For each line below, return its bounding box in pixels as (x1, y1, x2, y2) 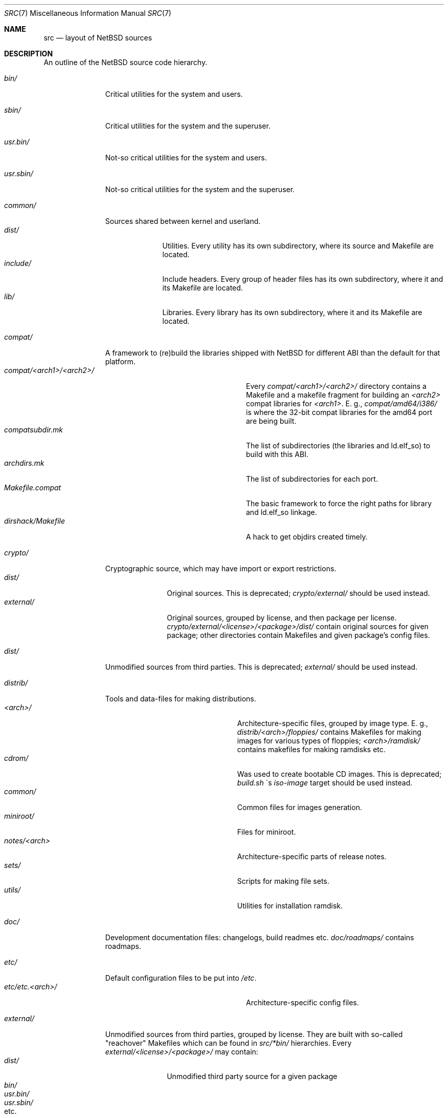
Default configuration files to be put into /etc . (105, 974, 257, 982)
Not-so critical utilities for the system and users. (105, 153, 267, 162)
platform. (105, 357, 136, 366)
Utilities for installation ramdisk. (237, 901, 343, 910)
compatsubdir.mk (4, 425, 63, 434)
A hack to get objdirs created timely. (246, 532, 368, 541)
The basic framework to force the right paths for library (246, 499, 432, 508)
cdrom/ (4, 754, 29, 762)
